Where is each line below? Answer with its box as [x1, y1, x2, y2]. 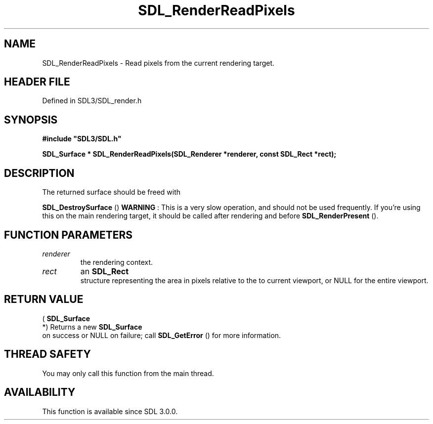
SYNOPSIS [4, 113, 58, 126]
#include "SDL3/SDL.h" [42, 134, 122, 143]
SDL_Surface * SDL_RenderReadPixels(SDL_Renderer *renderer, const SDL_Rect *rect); [42, 150, 337, 159]
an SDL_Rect [80, 266, 129, 276]
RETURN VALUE [4, 293, 84, 306]
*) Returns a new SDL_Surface [42, 322, 142, 331]
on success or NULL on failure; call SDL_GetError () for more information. [42, 331, 281, 339]
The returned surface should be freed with [42, 188, 181, 197]
